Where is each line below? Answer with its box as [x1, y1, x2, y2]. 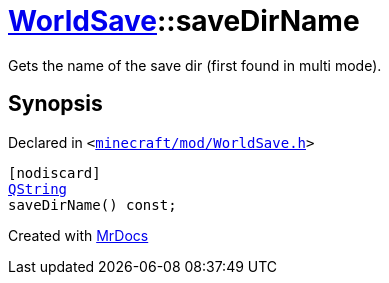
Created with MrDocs [8, 226, 149, 244]
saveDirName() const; [8, 196, 177, 213]
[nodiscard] [8, 164, 101, 181]
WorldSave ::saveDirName [8, 4, 360, 38]
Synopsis [8, 91, 103, 117]
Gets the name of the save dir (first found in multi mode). [8, 56, 382, 74]
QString [8, 180, 68, 197]
